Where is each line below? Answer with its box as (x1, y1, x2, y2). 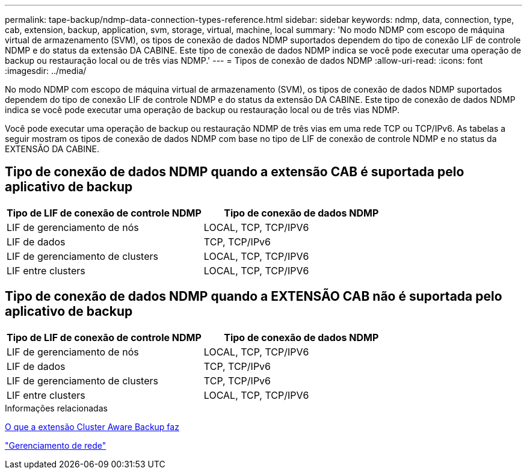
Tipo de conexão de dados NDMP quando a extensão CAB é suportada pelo (5, 164, 464, 180)
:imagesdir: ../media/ (5, 66, 87, 76)
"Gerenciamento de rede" (5, 440, 106, 451)
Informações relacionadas (5, 402, 108, 413)
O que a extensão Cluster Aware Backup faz (5, 421, 179, 432)
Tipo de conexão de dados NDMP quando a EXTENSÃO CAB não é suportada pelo (5, 289, 502, 304)
